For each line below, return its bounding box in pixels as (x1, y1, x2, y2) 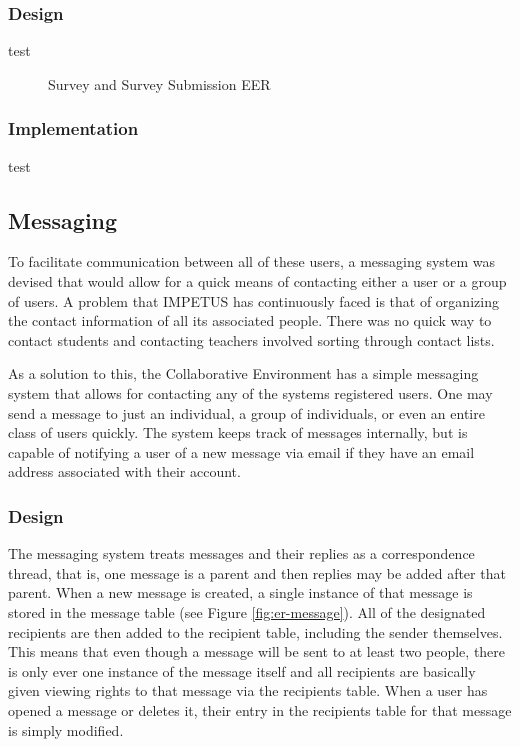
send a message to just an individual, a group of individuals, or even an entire (8, 402, 485, 423)
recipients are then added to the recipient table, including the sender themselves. (8, 621, 503, 642)
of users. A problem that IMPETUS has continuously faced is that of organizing (8, 290, 499, 311)
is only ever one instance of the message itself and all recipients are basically (8, 660, 476, 681)
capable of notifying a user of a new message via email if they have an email (8, 441, 475, 462)
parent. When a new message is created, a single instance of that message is (8, 582, 473, 603)
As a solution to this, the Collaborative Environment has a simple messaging (8, 363, 479, 384)
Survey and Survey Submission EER (48, 73, 271, 94)
